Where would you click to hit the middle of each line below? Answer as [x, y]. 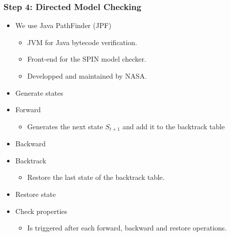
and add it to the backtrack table [174, 126]
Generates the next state [65, 126]
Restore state [36, 194]
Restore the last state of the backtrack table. [96, 177]
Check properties [41, 211]
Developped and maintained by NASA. [87, 76]
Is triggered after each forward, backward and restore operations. [127, 228]
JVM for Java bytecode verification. [82, 42]
